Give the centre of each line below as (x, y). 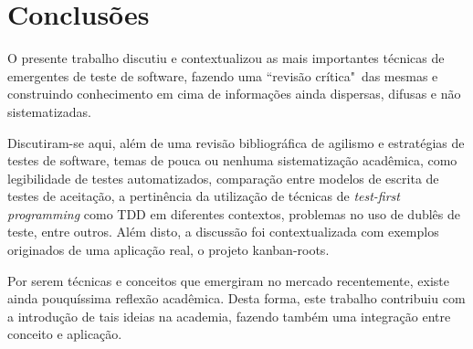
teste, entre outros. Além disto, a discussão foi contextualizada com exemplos (223, 232)
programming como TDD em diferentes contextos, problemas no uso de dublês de (234, 213)
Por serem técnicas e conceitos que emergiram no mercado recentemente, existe (228, 280)
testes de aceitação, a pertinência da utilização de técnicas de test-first (204, 196)
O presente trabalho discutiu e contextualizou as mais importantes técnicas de (226, 58)
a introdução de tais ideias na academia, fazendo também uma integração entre (229, 316)
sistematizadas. (49, 111)
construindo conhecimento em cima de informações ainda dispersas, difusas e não (234, 94)
